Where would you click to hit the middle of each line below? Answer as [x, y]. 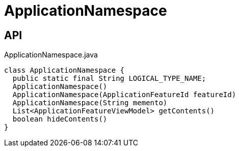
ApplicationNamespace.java [51, 55]
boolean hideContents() [60, 119]
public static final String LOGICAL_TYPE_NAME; [109, 79]
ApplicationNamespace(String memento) [90, 103]
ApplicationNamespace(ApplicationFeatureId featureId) [124, 95]
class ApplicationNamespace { [64, 70]
